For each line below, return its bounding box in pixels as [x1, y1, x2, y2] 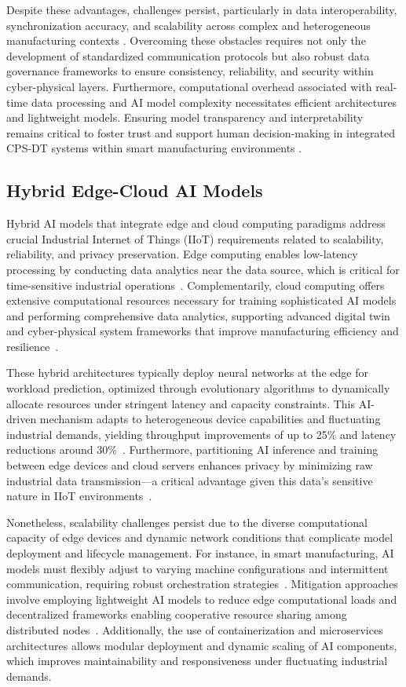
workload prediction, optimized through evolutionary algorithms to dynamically [6, 380, 390, 396]
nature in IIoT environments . [6, 488, 152, 504]
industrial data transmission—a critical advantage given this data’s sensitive [6, 472, 373, 488]
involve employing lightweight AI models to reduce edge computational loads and [6, 590, 397, 607]
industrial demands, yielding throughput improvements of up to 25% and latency [6, 426, 397, 442]
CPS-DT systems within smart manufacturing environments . [6, 140, 302, 156]
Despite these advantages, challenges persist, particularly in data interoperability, [6, 2, 397, 17]
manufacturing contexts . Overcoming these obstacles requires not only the [6, 32, 366, 49]
